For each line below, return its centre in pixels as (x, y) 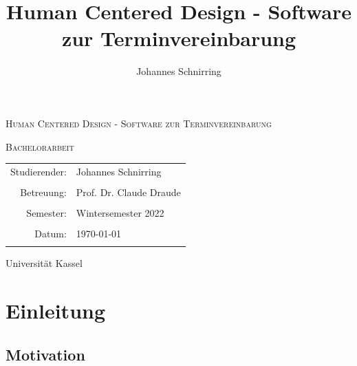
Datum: (51, 234)
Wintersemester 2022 (120, 213)
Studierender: (39, 171)
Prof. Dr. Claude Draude (128, 192)
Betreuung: (43, 192)
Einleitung (56, 311)
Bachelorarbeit (40, 146)
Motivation (45, 354)
